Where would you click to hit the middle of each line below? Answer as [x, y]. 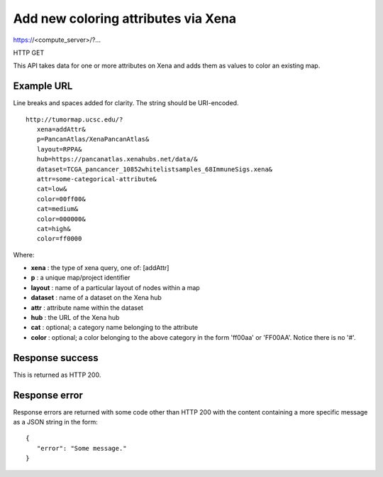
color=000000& [61, 219]
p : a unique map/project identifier [81, 278]
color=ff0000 [59, 239]
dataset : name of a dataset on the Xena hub [96, 298]
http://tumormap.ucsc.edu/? [74, 119]
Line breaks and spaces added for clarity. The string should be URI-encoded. [126, 103]
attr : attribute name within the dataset [87, 307]
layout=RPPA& [59, 149]
